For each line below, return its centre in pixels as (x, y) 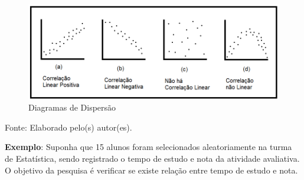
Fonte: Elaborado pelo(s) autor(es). (68, 127)
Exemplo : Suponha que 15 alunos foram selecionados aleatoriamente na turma (148, 147)
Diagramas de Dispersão (72, 107)
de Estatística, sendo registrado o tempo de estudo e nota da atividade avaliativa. (152, 159)
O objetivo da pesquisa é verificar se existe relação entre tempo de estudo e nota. (151, 170)
